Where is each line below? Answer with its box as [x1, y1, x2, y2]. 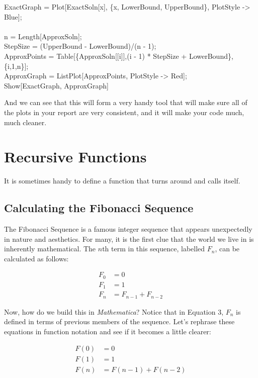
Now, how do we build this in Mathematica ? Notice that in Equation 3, [4, 306, 224, 317]
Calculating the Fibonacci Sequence [4, 200, 194, 216]
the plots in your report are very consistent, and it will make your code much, [4, 107, 244, 117]
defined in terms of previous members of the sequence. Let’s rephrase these [4, 316, 235, 327]
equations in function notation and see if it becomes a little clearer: [4, 326, 211, 337]
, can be [215, 243, 240, 254]
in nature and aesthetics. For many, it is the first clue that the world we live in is [4, 233, 254, 244]
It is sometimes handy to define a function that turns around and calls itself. [4, 175, 240, 186]
